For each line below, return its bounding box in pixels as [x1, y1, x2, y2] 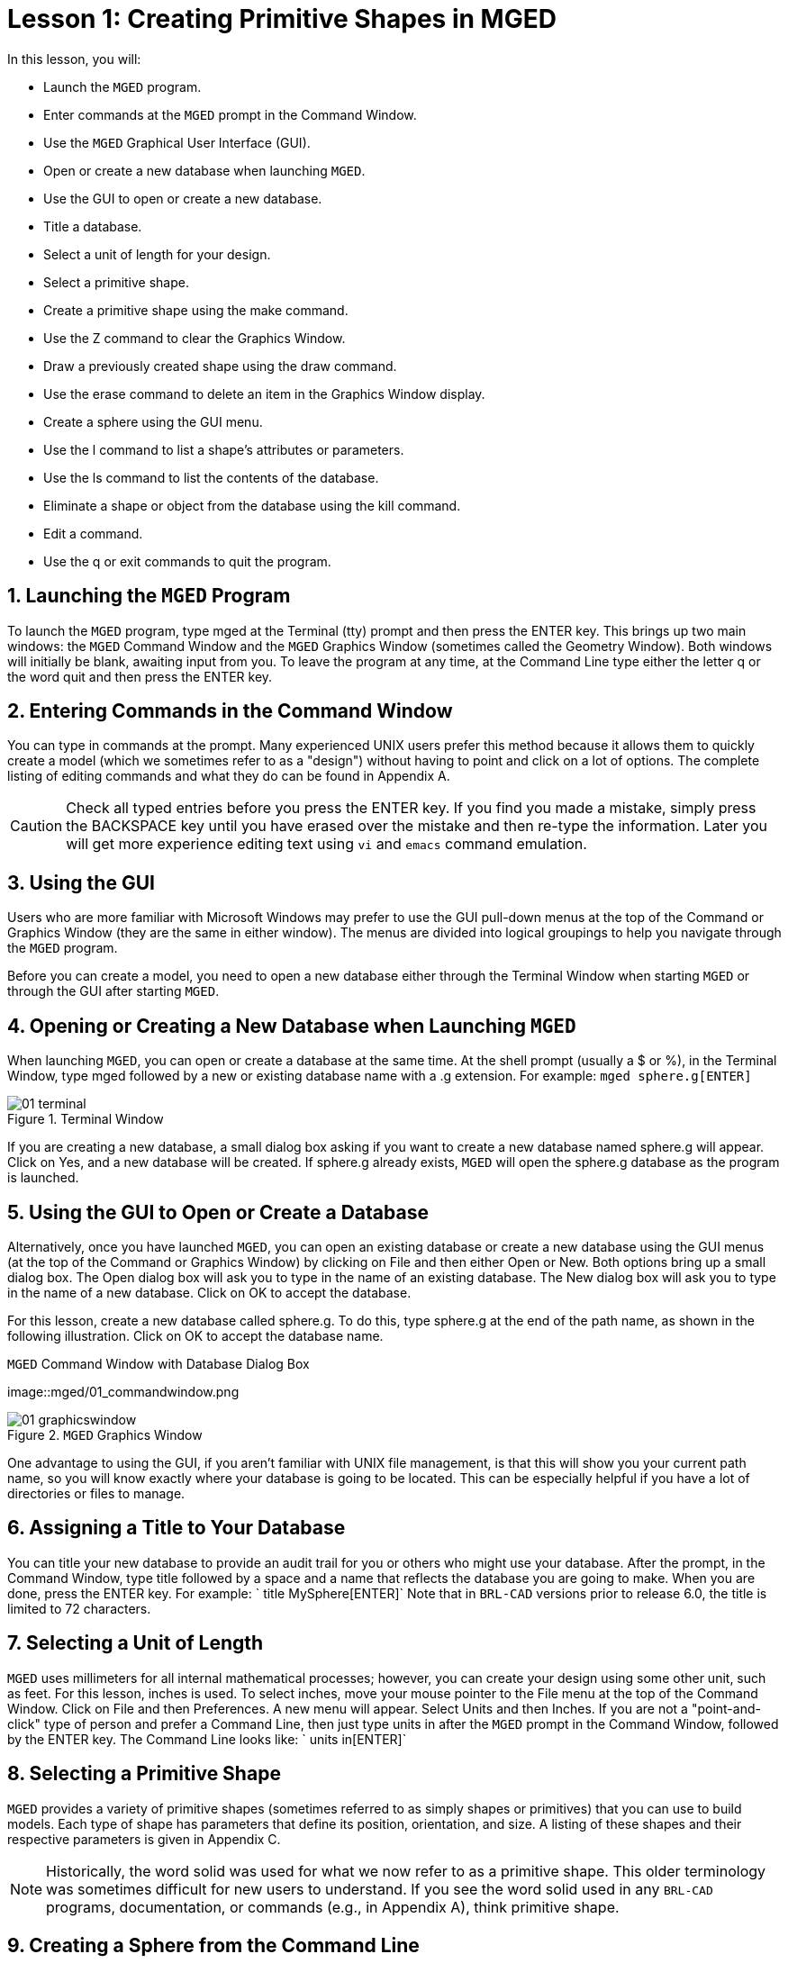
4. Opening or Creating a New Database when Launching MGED [7, 1014, 576, 1037]
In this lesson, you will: [7, 50, 141, 67]
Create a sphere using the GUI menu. [43, 413, 263, 430]
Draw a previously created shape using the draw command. [43, 357, 397, 374]
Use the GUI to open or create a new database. [43, 190, 322, 206]
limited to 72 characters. [7, 1600, 151, 1616]
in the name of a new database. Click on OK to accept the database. [7, 1284, 412, 1300]
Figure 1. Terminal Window [7, 1111, 164, 1127]
